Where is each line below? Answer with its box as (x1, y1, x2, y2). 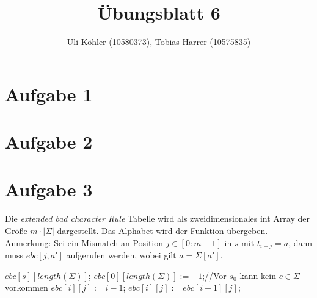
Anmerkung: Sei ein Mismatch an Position (5, 236, 164, 249)
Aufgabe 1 (5, 81, 93, 106)
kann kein (239, 269, 276, 282)
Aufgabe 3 (5, 177, 93, 202)
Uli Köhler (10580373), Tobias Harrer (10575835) (67, 35, 251, 48)
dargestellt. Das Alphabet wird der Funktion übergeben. (57, 224, 268, 236)
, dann (288, 236, 313, 249)
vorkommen (5, 281, 48, 294)
